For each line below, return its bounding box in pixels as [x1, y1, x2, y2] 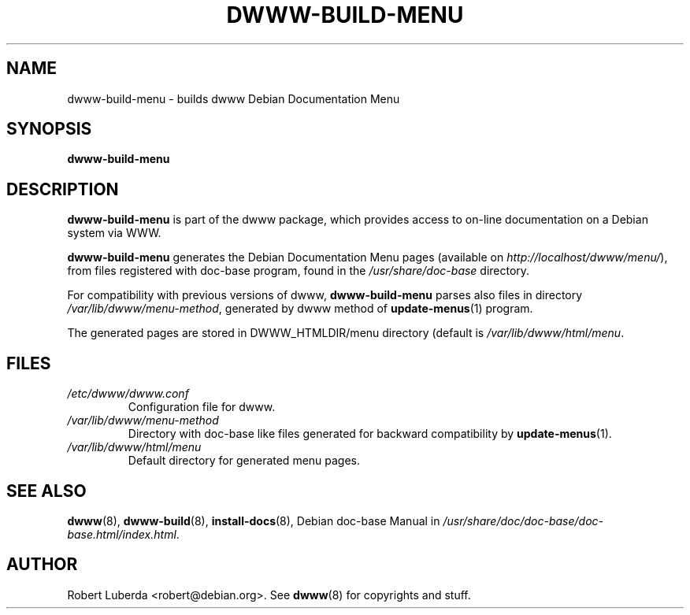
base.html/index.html [67, 527, 176, 541]
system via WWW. [67, 226, 161, 240]
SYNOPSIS [6, 119, 92, 139]
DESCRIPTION [6, 179, 119, 199]
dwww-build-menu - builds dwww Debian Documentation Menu [67, 91, 400, 106]
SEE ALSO [6, 480, 87, 501]
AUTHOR [6, 554, 78, 575]
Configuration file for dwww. [128, 400, 276, 414]
